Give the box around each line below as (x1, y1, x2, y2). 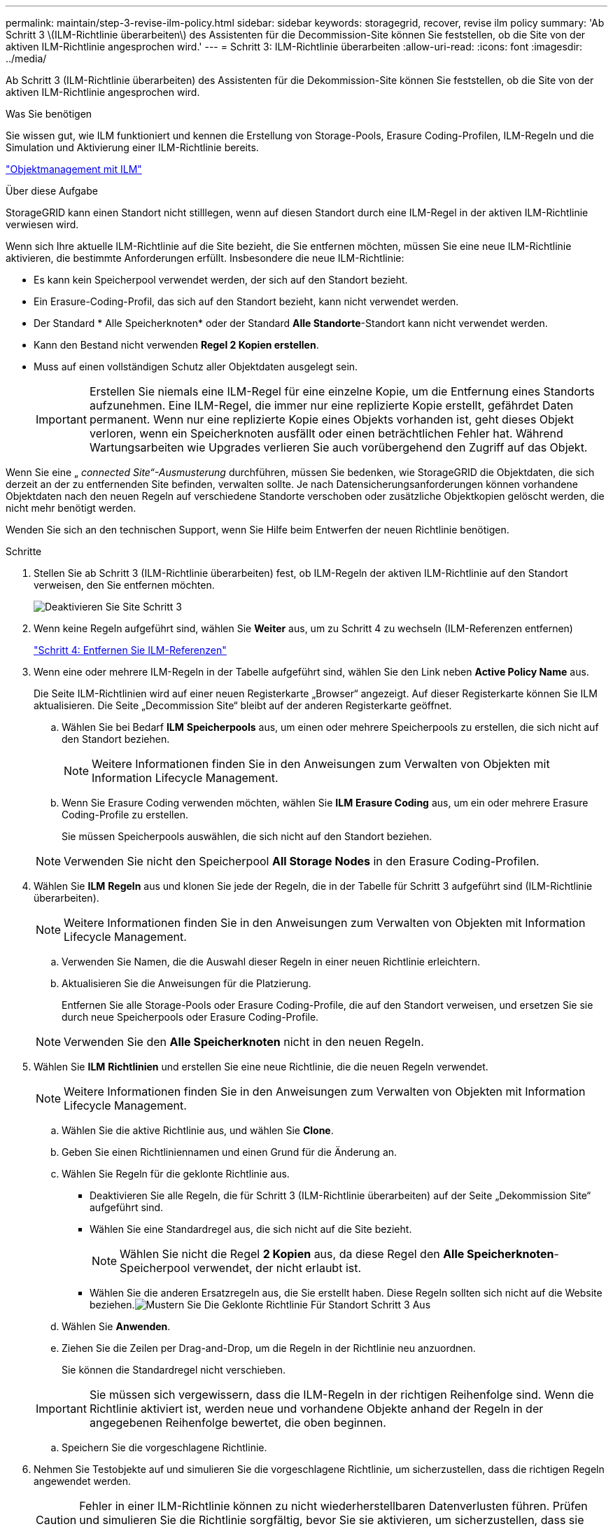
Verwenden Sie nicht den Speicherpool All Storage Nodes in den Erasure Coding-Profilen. (64, 854, 540, 868)
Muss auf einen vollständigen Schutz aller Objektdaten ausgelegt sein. (34, 361, 358, 372)
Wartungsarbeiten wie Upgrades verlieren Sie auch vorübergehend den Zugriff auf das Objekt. (89, 440, 588, 454)
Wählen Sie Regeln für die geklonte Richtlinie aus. (62, 1168, 290, 1180)
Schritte (6, 545, 42, 557)
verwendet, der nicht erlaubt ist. (192, 1261, 362, 1275)
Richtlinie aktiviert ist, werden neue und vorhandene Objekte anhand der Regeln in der (89, 1402, 544, 1416)
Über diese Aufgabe (6, 185, 98, 197)
